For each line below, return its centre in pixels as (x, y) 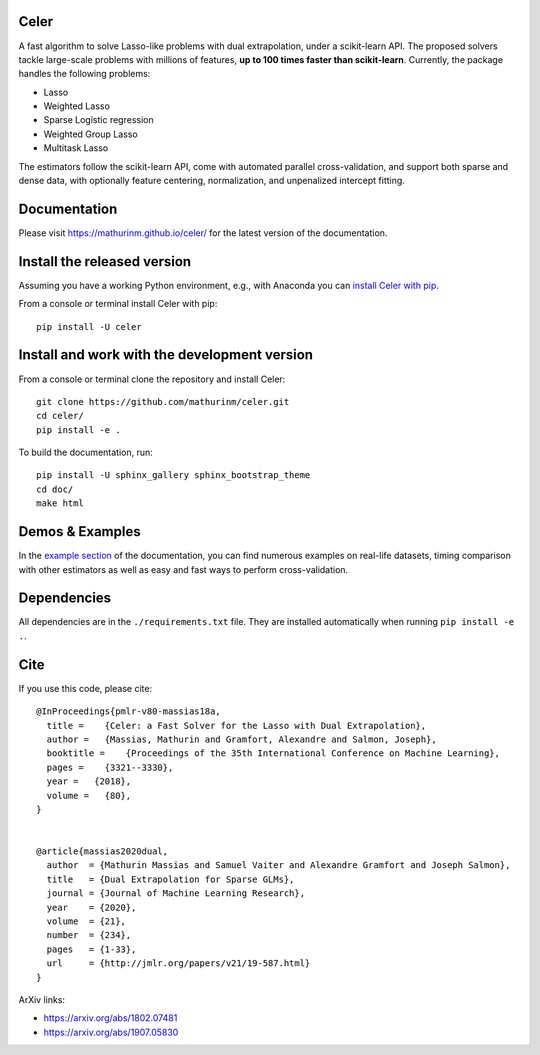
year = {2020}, (91, 907)
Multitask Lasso (76, 148)
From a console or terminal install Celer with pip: (118, 304)
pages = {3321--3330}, (110, 767)
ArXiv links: (41, 999)
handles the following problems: (84, 74)
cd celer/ (60, 416)
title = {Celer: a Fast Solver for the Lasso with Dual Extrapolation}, (236, 725)
